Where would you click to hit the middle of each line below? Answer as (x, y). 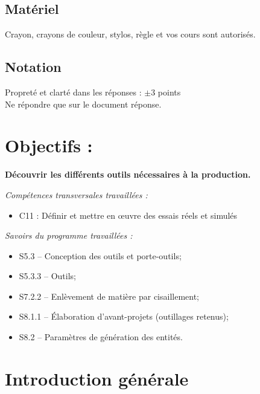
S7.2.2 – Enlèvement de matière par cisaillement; (109, 296)
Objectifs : (49, 145)
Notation (33, 67)
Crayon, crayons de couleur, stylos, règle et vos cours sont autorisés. (130, 34)
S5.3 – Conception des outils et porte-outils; (100, 255)
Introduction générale (97, 378)
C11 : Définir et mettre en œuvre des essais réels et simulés (128, 215)
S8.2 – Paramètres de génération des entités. (101, 337)
